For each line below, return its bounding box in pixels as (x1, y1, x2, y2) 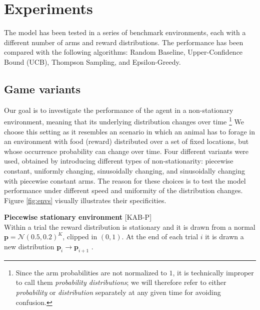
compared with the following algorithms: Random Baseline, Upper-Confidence (4, 47, 243, 57)
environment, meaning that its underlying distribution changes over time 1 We (4, 115, 244, 126)
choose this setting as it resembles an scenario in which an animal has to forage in (4, 126, 255, 136)
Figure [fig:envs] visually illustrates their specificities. (4, 195, 166, 205)
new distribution (4, 241, 54, 252)
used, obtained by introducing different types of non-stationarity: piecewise (4, 156, 233, 166)
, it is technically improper (172, 267, 254, 277)
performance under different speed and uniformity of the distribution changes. (4, 185, 243, 196)
